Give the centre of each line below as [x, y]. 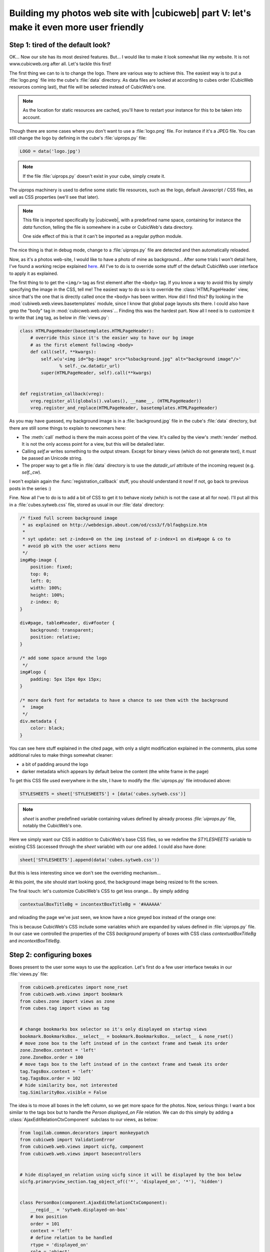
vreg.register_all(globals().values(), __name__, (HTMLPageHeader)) [116, 401]
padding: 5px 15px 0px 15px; [66, 679]
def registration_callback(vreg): [62, 394]
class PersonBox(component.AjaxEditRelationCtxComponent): [93, 1203]
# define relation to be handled [71, 1238]
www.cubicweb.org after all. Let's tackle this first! [60, 64]
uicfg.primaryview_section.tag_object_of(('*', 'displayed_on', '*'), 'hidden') [121, 1182]
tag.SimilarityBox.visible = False [63, 1092]
